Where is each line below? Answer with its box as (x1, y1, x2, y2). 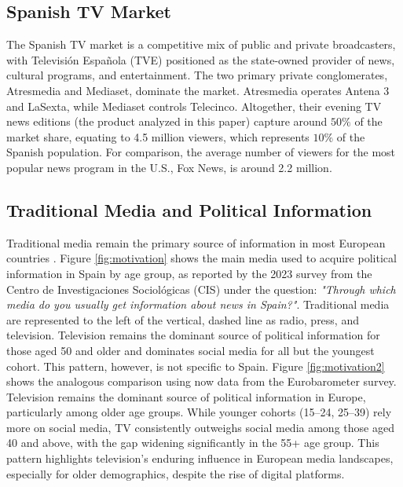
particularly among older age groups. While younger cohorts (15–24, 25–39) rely (6, 404, 392, 420)
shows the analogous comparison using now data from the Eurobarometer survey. (6, 373, 397, 390)
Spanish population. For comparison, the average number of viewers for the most (6, 144, 396, 160)
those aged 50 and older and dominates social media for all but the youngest (6, 342, 375, 358)
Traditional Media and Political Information (6, 197, 372, 222)
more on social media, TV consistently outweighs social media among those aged (6, 419, 394, 435)
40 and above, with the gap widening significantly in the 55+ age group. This (6, 434, 379, 451)
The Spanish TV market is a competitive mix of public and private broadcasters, (6, 36, 396, 53)
